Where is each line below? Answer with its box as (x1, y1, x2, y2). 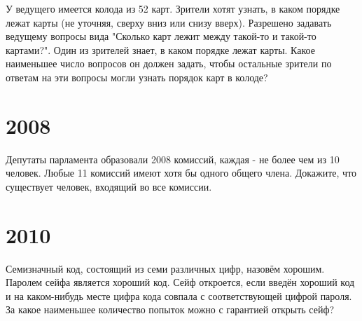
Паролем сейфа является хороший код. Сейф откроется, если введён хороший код (6, 275, 355, 289)
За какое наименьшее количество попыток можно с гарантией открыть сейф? (6, 302, 335, 317)
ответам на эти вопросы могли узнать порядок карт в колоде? (6, 69, 268, 84)
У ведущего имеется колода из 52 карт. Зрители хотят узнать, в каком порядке (6, 1, 340, 15)
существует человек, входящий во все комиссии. (6, 179, 212, 193)
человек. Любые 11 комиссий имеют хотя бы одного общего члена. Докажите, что (6, 165, 357, 180)
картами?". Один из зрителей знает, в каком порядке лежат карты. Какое (6, 42, 315, 57)
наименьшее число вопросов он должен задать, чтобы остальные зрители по (6, 56, 332, 71)
